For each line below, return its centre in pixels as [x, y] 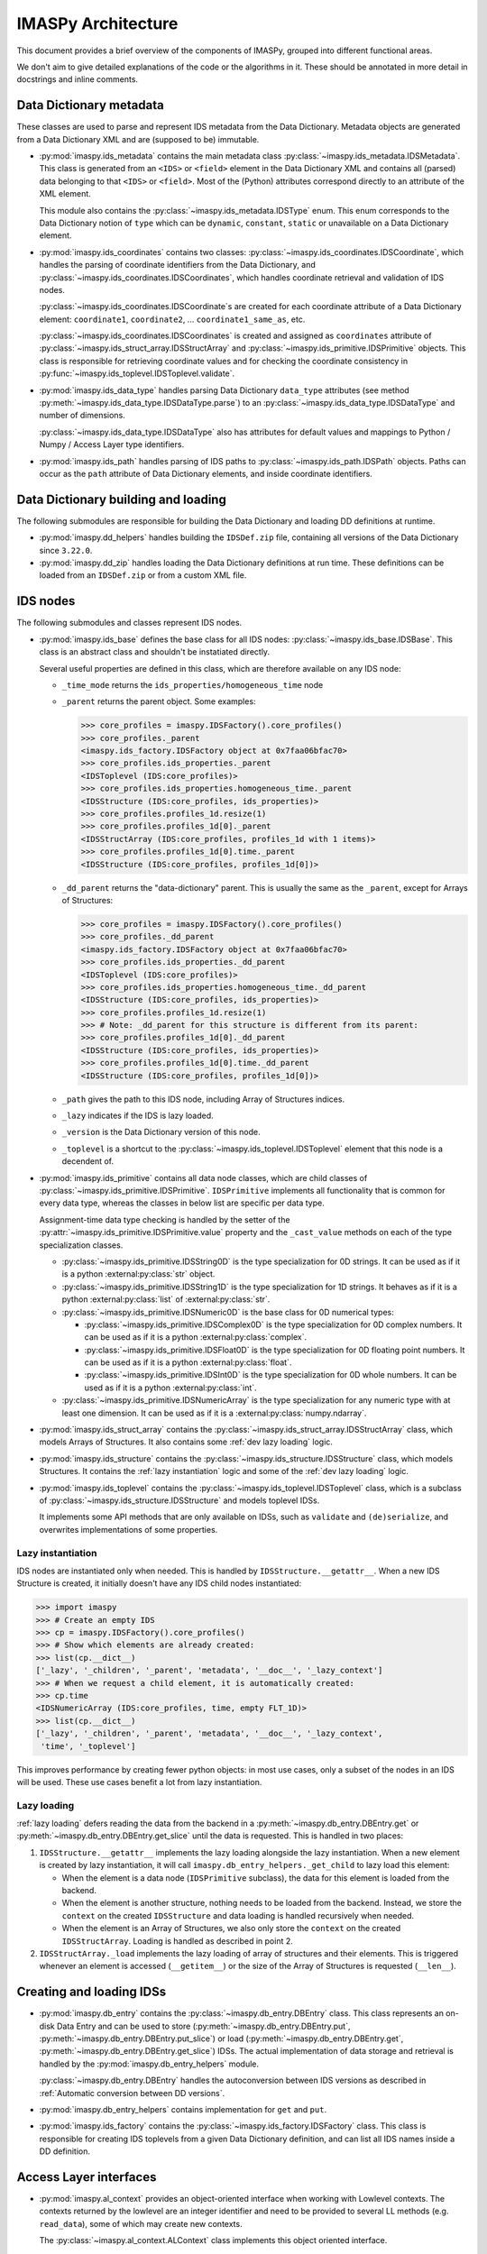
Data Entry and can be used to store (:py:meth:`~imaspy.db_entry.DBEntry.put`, [203, 2026]
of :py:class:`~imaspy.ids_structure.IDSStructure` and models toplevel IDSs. [179, 1500]
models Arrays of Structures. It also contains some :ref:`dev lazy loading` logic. [186, 1442]
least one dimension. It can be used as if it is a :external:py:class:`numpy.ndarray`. [214, 1413]
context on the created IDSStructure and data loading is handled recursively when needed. [238, 1915]
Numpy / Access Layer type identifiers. [112, 444]
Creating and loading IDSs [92, 1992]
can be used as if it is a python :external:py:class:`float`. [188, 1362]
